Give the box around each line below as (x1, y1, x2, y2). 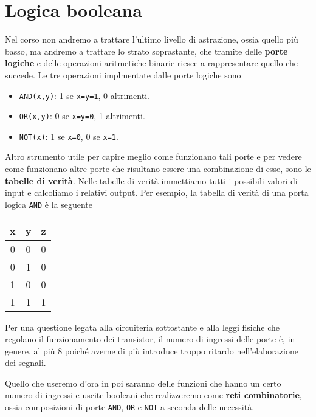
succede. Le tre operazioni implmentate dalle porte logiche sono (5, 68, 241, 81)
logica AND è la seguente (5, 198, 93, 210)
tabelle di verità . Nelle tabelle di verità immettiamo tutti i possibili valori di (5, 174, 298, 187)
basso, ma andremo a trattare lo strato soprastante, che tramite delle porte (5, 44, 288, 57)
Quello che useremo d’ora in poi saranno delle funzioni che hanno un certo (5, 376, 281, 389)
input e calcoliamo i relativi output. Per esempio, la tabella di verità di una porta (5, 186, 309, 199)
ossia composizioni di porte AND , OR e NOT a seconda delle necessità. (5, 401, 255, 413)
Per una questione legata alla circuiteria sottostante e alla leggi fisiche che (5, 320, 280, 333)
